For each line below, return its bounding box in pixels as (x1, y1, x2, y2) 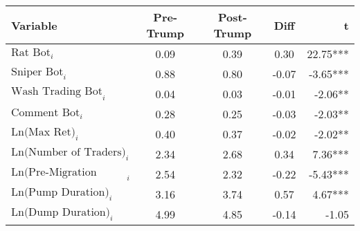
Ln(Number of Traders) (11, 146, 126, 158)
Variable (11, 17, 57, 33)
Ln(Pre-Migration (11, 166, 97, 178)
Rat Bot (11, 47, 51, 59)
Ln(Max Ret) (11, 126, 75, 138)
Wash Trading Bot (11, 86, 102, 98)
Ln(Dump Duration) (11, 206, 110, 218)
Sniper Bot (11, 66, 64, 77)
